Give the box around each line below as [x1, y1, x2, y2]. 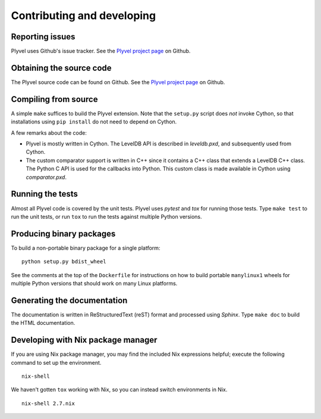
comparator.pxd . [26, 173, 67, 181]
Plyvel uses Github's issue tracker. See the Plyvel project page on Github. [11, 48, 191, 55]
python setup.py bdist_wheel [21, 258, 106, 265]
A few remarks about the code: [11, 129, 87, 136]
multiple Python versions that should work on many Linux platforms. [11, 280, 178, 287]
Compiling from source [11, 94, 98, 104]
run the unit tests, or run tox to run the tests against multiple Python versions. [11, 213, 202, 220]
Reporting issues [11, 32, 75, 42]
